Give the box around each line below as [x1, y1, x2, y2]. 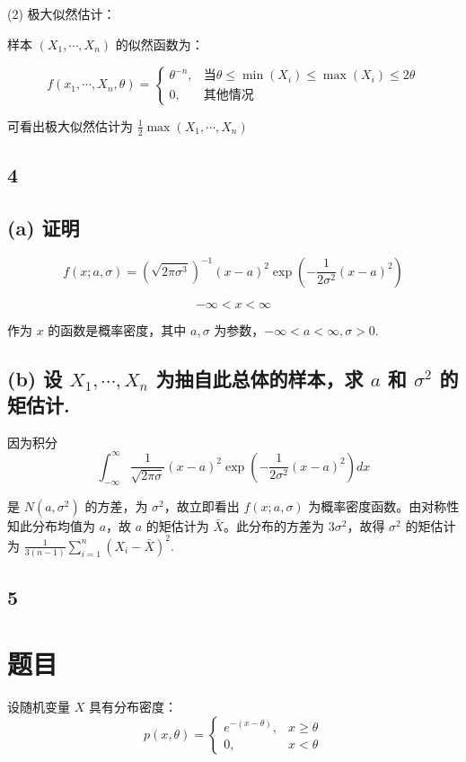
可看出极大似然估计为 [7, 116, 133, 135]
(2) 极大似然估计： [7, 4, 116, 22]
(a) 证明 [7, 213, 80, 241]
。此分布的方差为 [224, 516, 325, 535]
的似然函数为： [115, 34, 204, 53]
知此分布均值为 [7, 516, 95, 535]
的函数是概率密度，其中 [48, 320, 187, 339]
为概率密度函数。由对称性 [308, 496, 460, 515]
